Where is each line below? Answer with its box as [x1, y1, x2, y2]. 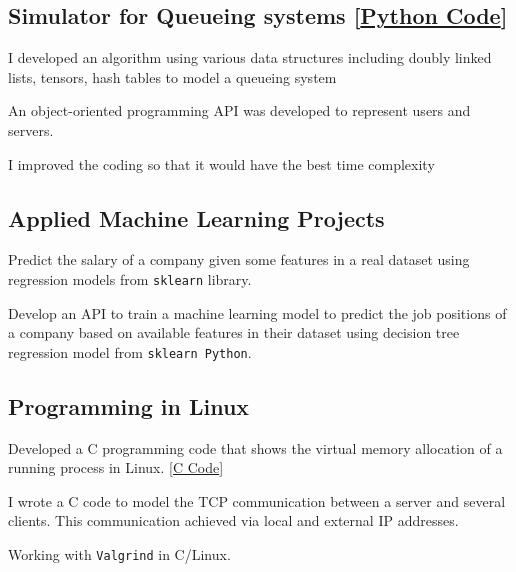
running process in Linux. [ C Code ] [8, 457, 224, 478]
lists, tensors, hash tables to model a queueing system [8, 66, 337, 87]
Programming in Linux [8, 390, 250, 421]
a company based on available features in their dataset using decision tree [8, 322, 460, 343]
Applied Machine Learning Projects [8, 202, 385, 233]
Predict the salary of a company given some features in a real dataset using [8, 249, 470, 270]
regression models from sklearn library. [8, 268, 252, 289]
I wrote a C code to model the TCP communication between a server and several [8, 490, 506, 511]
